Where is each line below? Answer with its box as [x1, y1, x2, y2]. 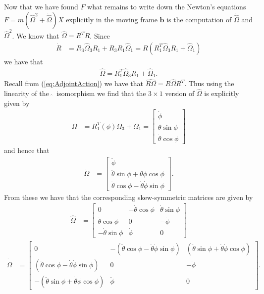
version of [165, 88, 195, 98]
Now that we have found [4, 1, 78, 11]
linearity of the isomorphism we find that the [4, 88, 146, 98]
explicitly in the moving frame [66, 14, 158, 24]
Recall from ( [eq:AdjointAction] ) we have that [4, 78, 144, 89]
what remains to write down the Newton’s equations [87, 1, 246, 11]
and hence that [4, 145, 50, 155]
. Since [90, 30, 110, 41]
